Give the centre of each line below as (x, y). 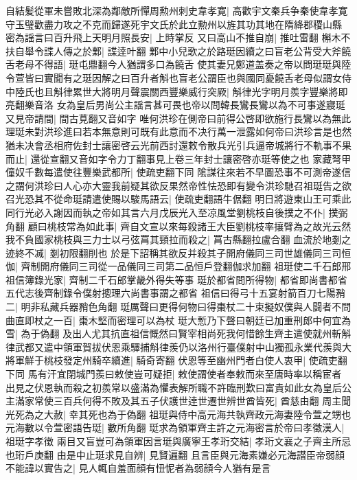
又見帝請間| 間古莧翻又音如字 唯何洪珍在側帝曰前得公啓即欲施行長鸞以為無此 (178, 118)
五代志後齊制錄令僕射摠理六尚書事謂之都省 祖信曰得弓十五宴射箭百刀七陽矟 (175, 293)
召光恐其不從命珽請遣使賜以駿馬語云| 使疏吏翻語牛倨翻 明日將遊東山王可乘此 (178, 199)
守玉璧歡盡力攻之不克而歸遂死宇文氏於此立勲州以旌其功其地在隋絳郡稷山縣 (174, 24)
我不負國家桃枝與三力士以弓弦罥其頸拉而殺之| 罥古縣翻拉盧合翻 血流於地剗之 (178, 239)
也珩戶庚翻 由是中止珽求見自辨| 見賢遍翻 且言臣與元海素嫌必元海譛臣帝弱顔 (175, 454)
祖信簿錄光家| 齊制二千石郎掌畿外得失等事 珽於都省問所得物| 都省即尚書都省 (176, 279)
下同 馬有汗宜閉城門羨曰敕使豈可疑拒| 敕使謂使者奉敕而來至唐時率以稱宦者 (174, 374)
